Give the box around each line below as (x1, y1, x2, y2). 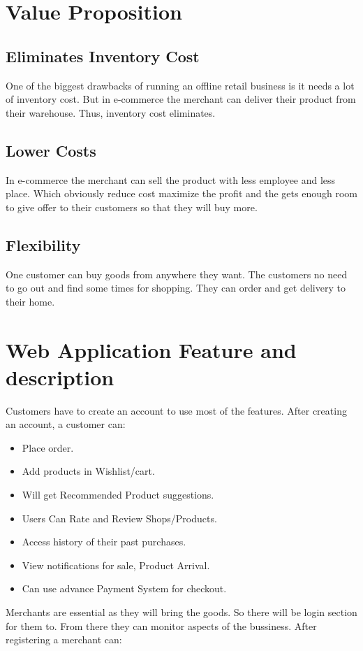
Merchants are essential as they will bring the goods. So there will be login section (6, 604, 357, 619)
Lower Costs (6, 139, 96, 161)
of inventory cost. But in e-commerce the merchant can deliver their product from (6, 92, 356, 106)
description (6, 362, 114, 391)
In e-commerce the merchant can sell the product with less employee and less (6, 172, 336, 187)
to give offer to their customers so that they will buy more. (6, 199, 258, 214)
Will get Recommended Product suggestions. (22, 487, 214, 502)
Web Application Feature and (6, 335, 297, 364)
